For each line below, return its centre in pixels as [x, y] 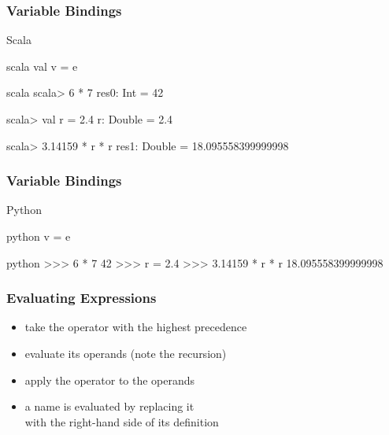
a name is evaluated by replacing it [109, 406]
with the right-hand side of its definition [122, 421]
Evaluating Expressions [82, 298]
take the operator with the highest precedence [136, 327]
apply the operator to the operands [110, 380]
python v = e [39, 236]
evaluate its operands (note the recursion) [126, 353]
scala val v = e [42, 66]
